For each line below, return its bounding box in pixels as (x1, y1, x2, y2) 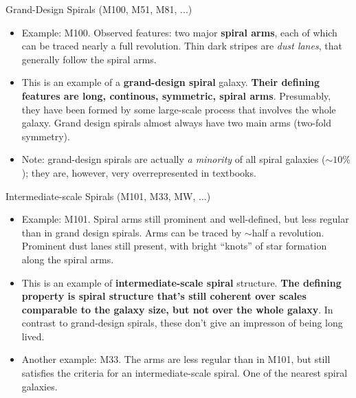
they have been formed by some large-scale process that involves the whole (21, 102, 336, 116)
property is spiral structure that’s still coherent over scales (21, 289, 307, 303)
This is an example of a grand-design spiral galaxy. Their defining (21, 75, 320, 89)
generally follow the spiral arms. (21, 52, 157, 66)
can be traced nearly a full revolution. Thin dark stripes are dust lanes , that (21, 38, 342, 53)
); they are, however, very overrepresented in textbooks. (21, 165, 256, 179)
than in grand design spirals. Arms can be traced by (21, 225, 242, 239)
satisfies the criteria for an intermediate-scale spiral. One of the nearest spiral (21, 366, 348, 380)
